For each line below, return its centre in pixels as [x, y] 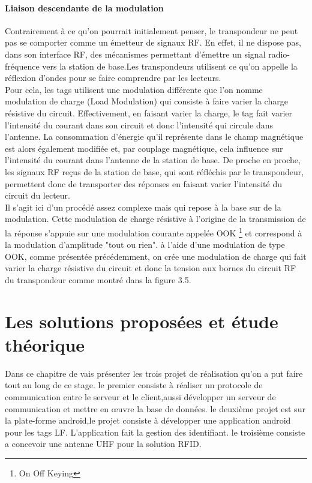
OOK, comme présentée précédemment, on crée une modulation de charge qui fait [156, 256]
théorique [45, 344]
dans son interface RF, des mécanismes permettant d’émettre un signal [135, 54]
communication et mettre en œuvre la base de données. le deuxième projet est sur [155, 408]
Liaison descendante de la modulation [84, 7]
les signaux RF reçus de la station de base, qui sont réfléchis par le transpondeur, [154, 171]
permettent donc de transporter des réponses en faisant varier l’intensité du [143, 183]
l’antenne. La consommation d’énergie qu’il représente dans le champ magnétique [154, 136]
